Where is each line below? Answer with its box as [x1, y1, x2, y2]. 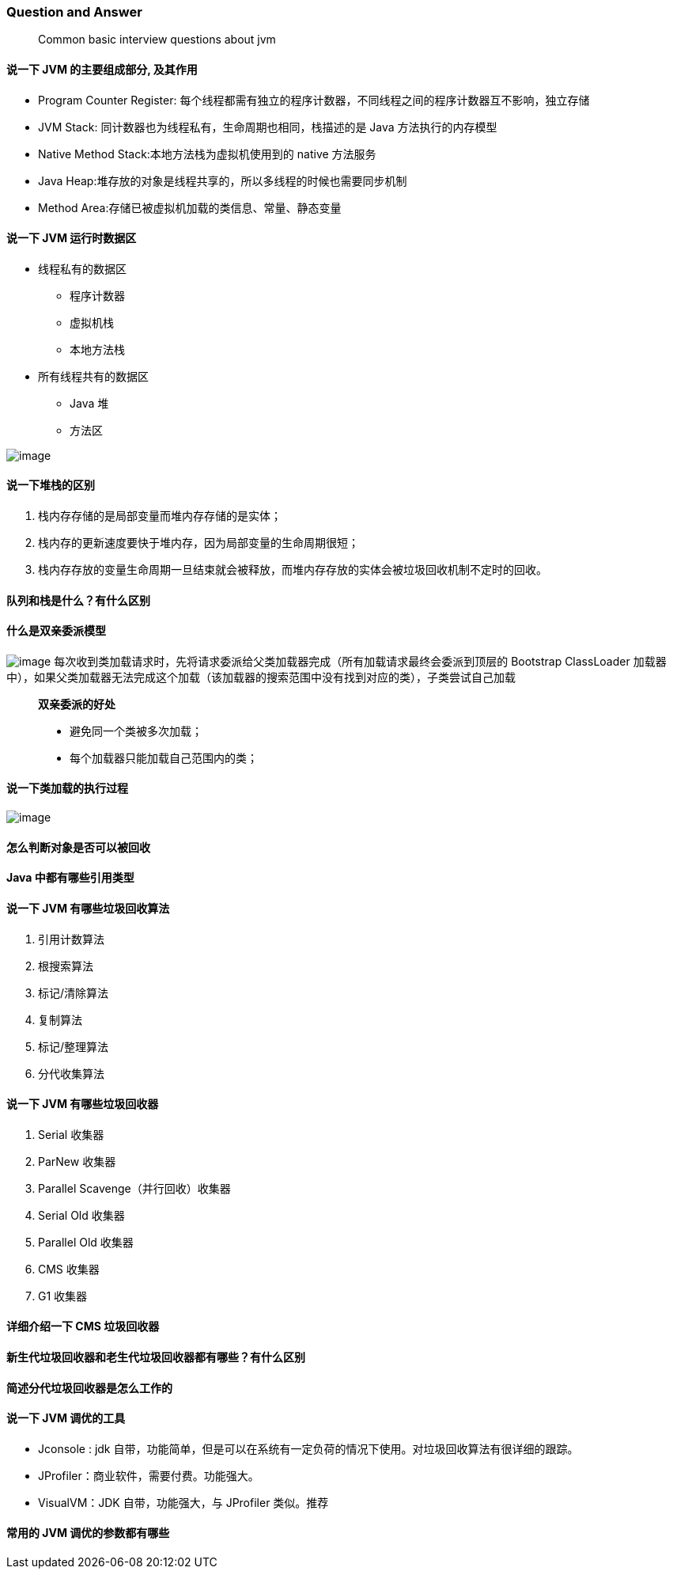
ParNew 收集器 [38, 1154, 116, 1168]
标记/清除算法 [38, 985, 109, 1000]
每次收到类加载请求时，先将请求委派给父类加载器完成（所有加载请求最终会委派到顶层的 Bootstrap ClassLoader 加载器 [54, 654, 667, 668]
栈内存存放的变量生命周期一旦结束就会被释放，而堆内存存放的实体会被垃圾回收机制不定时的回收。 [38, 563, 547, 577]
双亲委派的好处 [38, 696, 115, 711]
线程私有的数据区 [38, 261, 127, 275]
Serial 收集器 [38, 1127, 104, 1141]
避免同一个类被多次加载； [70, 723, 202, 738]
